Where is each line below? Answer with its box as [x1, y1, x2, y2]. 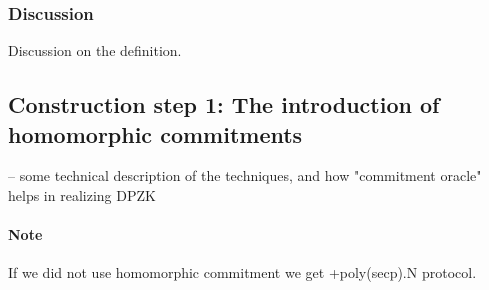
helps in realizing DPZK [8, 185, 156, 205]
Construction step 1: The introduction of [8, 89, 440, 120]
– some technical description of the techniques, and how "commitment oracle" [8, 165, 482, 186]
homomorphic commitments [8, 118, 303, 149]
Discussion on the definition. [8, 40, 182, 61]
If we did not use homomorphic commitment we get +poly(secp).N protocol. [8, 262, 477, 283]
